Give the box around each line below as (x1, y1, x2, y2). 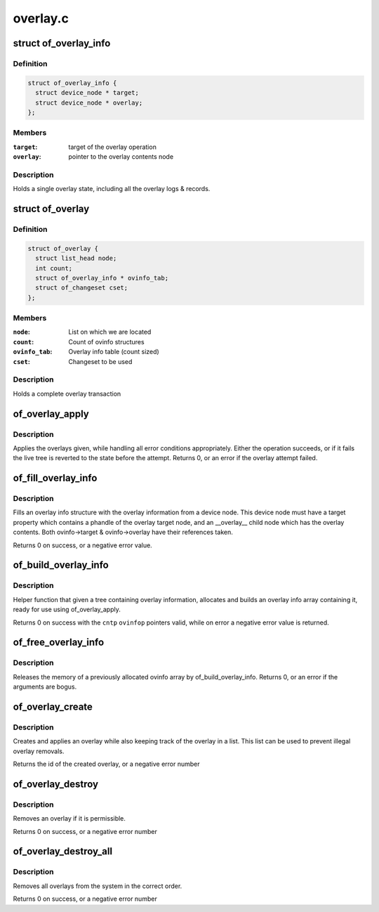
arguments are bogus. (13, 682, 77, 691)
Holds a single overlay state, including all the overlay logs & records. (13, 185, 211, 193)
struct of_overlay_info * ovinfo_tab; (35, 274, 168, 282)
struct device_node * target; (35, 89, 140, 97)
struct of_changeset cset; (35, 284, 128, 292)
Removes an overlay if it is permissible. (13, 814, 126, 823)
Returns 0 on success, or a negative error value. (13, 541, 152, 549)
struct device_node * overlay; (35, 98, 143, 107)
